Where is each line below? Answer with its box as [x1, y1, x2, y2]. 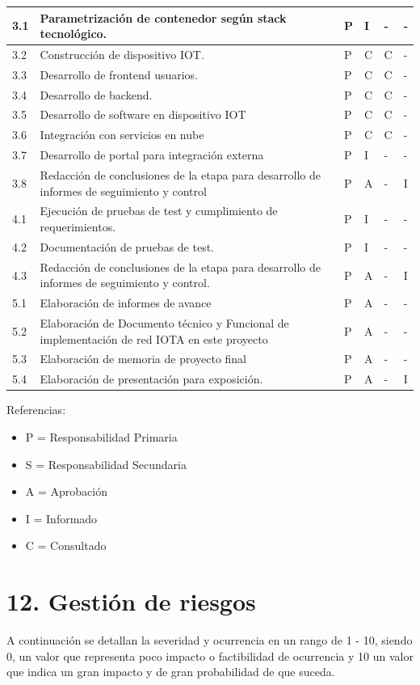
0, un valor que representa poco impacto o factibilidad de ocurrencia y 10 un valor [6, 647, 414, 664]
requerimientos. [40, 218, 116, 235]
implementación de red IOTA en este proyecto [40, 330, 268, 347]
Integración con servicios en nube [40, 126, 204, 143]
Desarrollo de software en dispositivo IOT [40, 106, 246, 123]
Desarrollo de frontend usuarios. [40, 66, 199, 82]
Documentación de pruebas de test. [40, 238, 215, 255]
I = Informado [25, 510, 98, 526]
